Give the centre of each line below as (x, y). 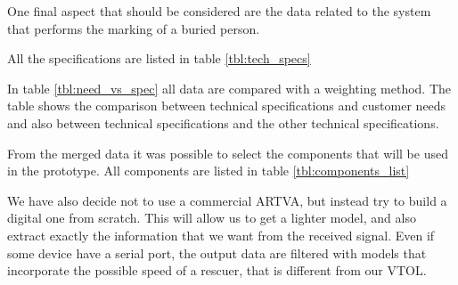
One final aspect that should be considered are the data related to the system (219, 11)
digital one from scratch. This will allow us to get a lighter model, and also (212, 218)
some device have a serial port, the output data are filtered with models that (217, 252)
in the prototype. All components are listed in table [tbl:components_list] (209, 171)
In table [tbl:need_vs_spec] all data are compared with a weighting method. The (229, 88)
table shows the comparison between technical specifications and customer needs (227, 106)
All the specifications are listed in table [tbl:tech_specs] (159, 58)
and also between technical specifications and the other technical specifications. (223, 122)
